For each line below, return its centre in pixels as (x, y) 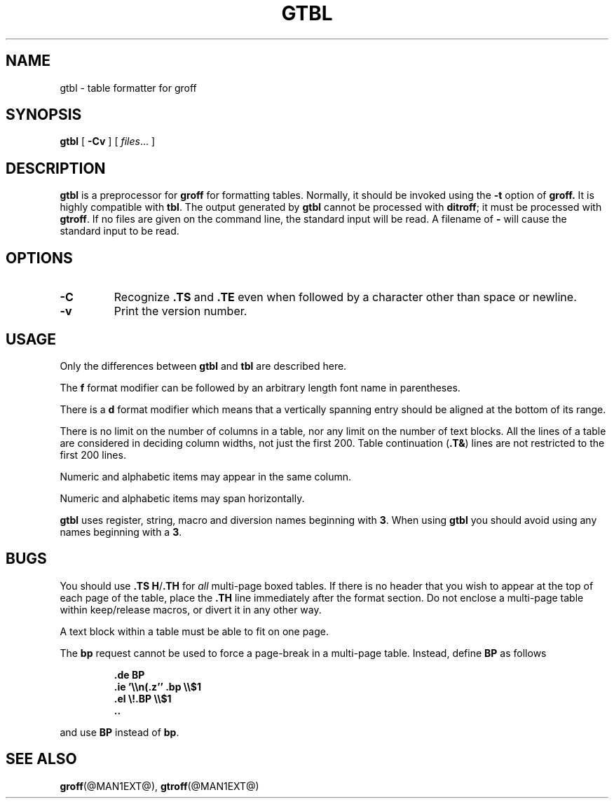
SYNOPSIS (44, 115)
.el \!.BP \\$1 (143, 698)
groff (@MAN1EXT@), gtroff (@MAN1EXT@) (159, 786)
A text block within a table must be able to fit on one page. (194, 631)
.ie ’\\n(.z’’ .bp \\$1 (157, 686)
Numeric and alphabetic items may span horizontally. (182, 498)
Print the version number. (180, 311)
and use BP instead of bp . (120, 732)
